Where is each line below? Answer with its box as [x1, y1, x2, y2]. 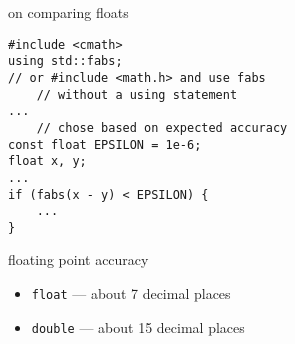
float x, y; [8, 154, 87, 169]
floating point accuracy [8, 249, 149, 270]
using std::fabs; [8, 54, 123, 69]
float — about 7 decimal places [31, 283, 231, 304]
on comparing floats [8, 2, 129, 22]
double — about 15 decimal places [31, 316, 245, 337]
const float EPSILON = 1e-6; [8, 137, 202, 152]
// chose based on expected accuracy [36, 120, 288, 135]
